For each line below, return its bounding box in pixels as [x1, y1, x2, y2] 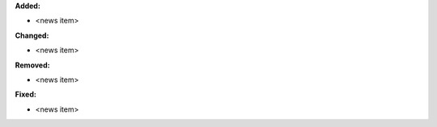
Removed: [15, 60, 50, 70]
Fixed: [15, 89, 36, 100]
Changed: [15, 31, 49, 40]
